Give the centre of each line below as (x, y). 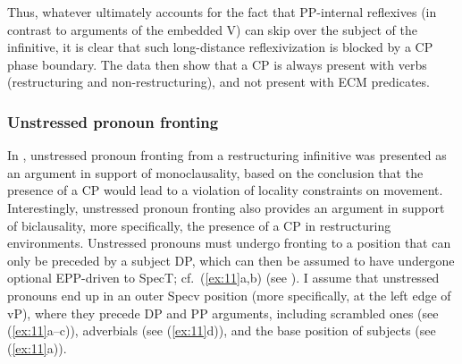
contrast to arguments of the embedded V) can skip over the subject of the (212, 29)
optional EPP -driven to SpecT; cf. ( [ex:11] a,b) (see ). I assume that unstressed (223, 278)
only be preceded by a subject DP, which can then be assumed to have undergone (231, 260)
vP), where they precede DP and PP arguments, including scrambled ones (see (223, 313)
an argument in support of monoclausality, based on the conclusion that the (215, 172)
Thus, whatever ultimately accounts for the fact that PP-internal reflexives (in (222, 12)
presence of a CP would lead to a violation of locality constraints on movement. (225, 190)
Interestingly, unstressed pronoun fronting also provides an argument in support (226, 207)
